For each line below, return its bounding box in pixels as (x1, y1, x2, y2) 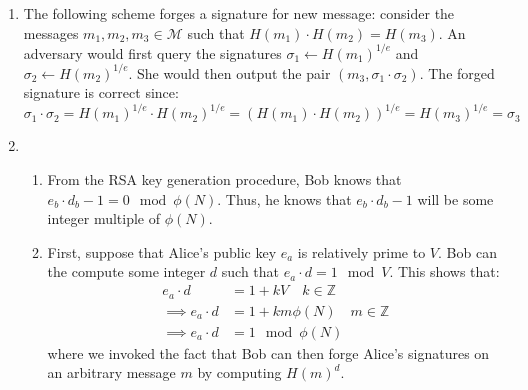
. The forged (419, 62, 495, 83)
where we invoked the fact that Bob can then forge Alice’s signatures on (47, 342, 490, 363)
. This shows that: (389, 261, 500, 282)
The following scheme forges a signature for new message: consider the (23, 3, 455, 23)
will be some (417, 188, 494, 209)
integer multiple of (47, 208, 161, 229)
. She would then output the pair (128, 62, 331, 83)
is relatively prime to (297, 241, 426, 262)
